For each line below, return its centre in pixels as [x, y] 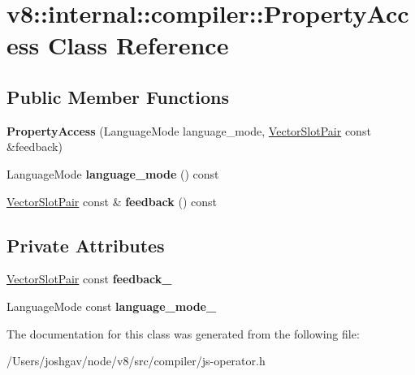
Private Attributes [86, 245]
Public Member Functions [118, 96]
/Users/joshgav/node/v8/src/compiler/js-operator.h [136, 361]
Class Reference [138, 45]
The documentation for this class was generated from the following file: [183, 333]
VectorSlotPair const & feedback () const [112, 201]
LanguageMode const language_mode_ [112, 306]
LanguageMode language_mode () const [113, 173]
